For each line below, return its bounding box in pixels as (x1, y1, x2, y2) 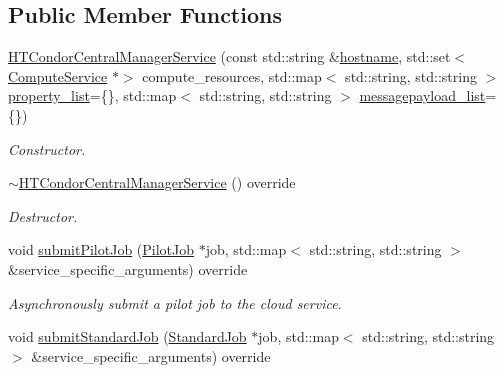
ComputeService (8, 65, 108, 86)
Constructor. (8, 138, 86, 159)
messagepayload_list (359, 85, 486, 106)
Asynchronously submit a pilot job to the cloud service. (8, 292, 342, 313)
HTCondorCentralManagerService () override (18, 172, 296, 193)
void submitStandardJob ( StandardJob (8, 326, 247, 347)
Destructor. (8, 205, 78, 226)
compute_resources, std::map (142, 65, 322, 86)
